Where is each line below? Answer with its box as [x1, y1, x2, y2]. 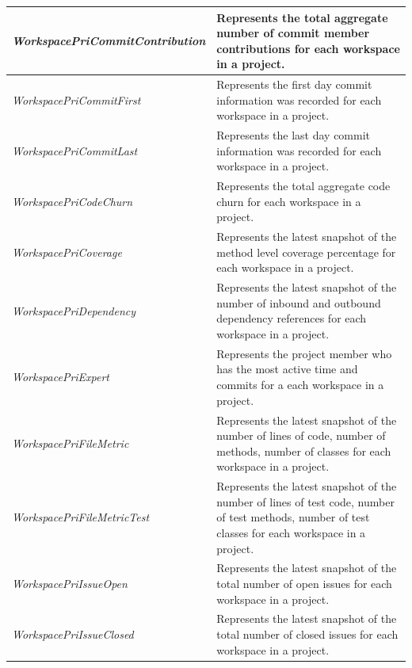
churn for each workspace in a [216, 193, 361, 209]
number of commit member [216, 25, 370, 41]
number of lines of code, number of [216, 427, 386, 444]
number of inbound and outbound [216, 294, 381, 311]
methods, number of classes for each [216, 442, 391, 459]
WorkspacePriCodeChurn [12, 193, 133, 209]
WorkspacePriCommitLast [12, 142, 138, 158]
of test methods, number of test [216, 509, 370, 525]
